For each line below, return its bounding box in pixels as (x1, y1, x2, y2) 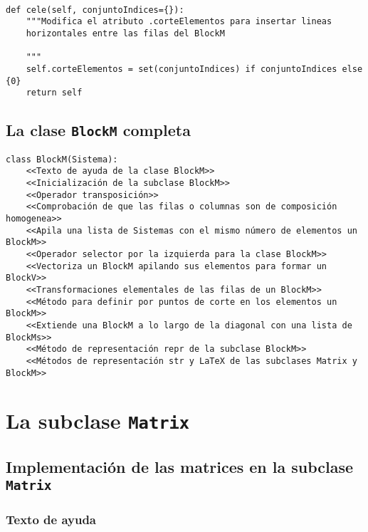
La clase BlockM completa (6, 119, 191, 141)
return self (26, 88, 83, 98)
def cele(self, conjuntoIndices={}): (6, 4, 184, 15)
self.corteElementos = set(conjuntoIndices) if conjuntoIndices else (26, 63, 363, 74)
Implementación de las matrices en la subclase (6, 456, 354, 478)
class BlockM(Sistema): (6, 154, 118, 165)
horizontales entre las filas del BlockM (26, 28, 225, 38)
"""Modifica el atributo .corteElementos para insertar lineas (26, 16, 332, 27)
